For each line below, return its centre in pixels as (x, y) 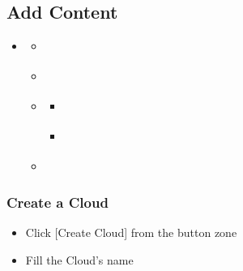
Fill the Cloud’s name (79, 259)
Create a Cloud (58, 202)
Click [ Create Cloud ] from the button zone (131, 232)
